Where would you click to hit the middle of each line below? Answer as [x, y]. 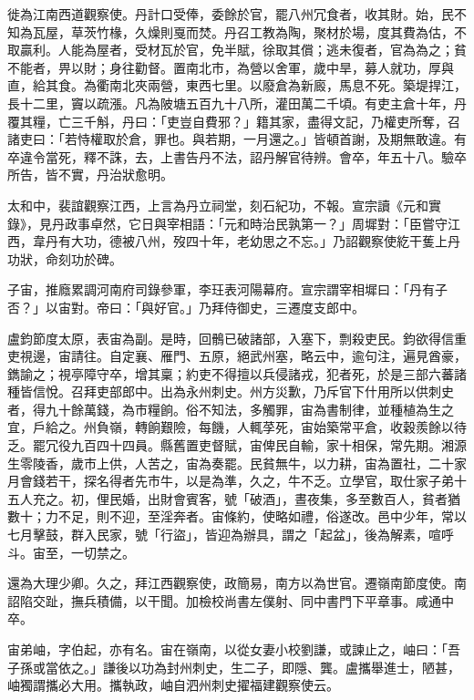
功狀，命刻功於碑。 [65, 258]
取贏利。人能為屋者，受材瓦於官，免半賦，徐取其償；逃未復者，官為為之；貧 [237, 50]
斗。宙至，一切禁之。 [71, 552]
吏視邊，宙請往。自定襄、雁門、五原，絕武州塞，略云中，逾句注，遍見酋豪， [237, 356]
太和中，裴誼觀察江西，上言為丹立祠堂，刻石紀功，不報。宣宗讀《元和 [218, 205]
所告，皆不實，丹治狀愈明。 [90, 175]
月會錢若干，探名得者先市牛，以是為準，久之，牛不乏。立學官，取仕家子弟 [231, 481]
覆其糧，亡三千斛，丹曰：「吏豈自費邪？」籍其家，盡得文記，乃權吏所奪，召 [234, 121]
